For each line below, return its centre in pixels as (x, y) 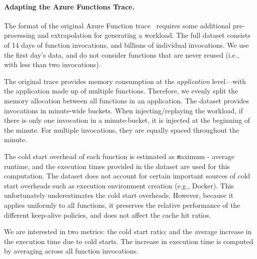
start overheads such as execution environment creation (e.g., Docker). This (119, 185)
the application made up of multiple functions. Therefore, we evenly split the (121, 91)
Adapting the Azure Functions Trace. (69, 6)
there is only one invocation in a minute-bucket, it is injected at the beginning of (127, 120)
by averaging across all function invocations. (71, 251)
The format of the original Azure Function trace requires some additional (117, 25)
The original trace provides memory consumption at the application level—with (125, 81)
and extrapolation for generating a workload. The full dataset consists (144, 35)
